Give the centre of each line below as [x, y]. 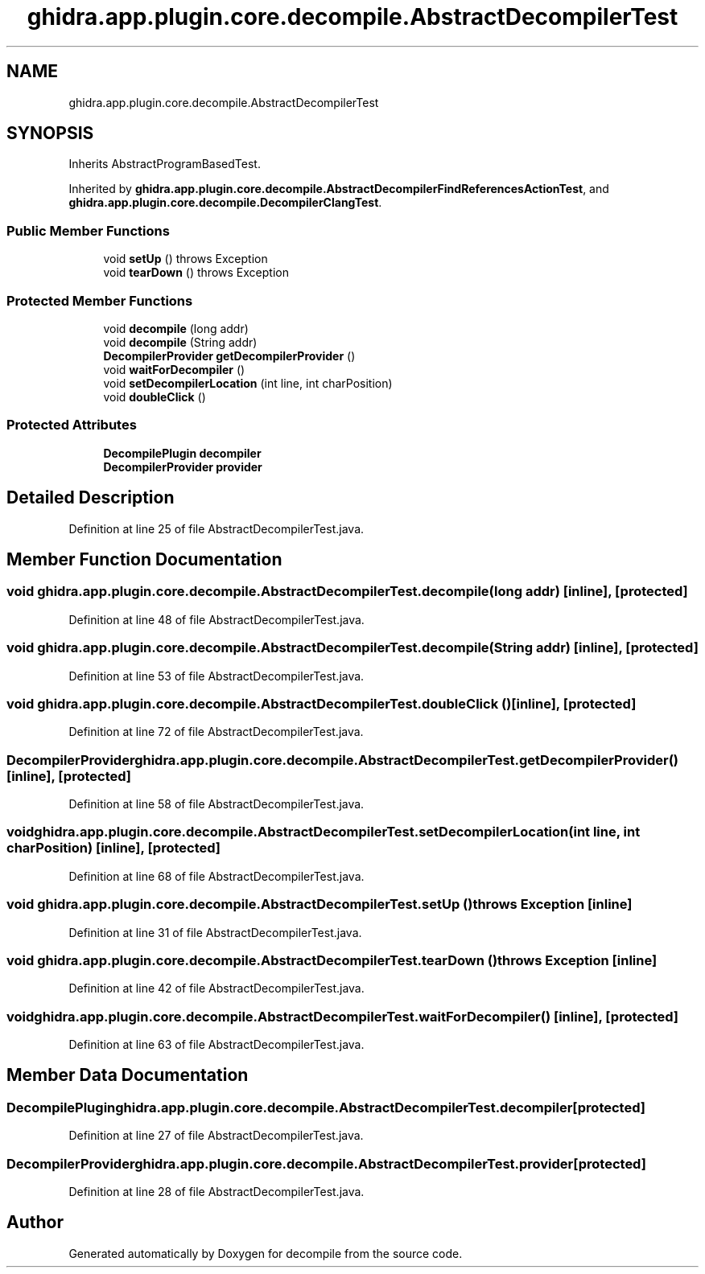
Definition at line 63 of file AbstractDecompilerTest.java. [216, 1044]
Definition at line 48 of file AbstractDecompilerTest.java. [216, 619]
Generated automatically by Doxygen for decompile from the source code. [266, 1253]
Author [35, 1223]
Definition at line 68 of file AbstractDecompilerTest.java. [216, 876]
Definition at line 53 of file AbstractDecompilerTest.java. [216, 676]
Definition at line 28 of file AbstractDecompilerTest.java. [216, 1191]
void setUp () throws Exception [186, 259]
